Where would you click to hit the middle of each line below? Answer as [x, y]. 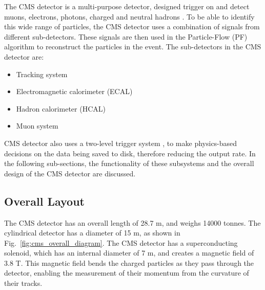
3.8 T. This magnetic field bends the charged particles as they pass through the [129, 262]
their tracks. [23, 283]
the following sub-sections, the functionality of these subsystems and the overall [129, 163]
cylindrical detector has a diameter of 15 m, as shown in [92, 233]
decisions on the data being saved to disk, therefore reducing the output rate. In [130, 153]
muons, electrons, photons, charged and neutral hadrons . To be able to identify [129, 16]
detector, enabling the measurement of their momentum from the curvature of [127, 273]
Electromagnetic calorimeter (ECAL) [74, 91]
